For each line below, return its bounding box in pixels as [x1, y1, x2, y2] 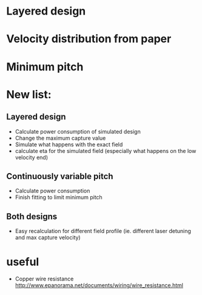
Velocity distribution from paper [6, 32, 172, 46]
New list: [6, 87, 52, 101]
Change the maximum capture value [15, 134, 106, 141]
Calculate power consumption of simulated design [15, 127, 141, 135]
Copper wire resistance [15, 275, 74, 283]
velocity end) [15, 154, 49, 161]
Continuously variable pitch [6, 171, 113, 181]
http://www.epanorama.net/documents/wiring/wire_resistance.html [15, 282, 184, 289]
